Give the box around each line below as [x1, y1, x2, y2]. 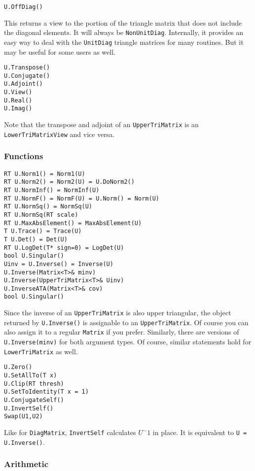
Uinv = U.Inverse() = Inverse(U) [4, 260, 113, 268]
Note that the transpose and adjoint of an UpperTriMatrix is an [4, 119, 199, 130]
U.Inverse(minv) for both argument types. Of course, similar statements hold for [4, 336, 252, 347]
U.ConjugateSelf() [4, 397, 64, 404]
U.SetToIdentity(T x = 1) [4, 388, 89, 396]
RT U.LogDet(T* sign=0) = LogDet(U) [4, 244, 124, 251]
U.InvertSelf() [4, 404, 54, 412]
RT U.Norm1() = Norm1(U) [4, 170, 85, 177]
